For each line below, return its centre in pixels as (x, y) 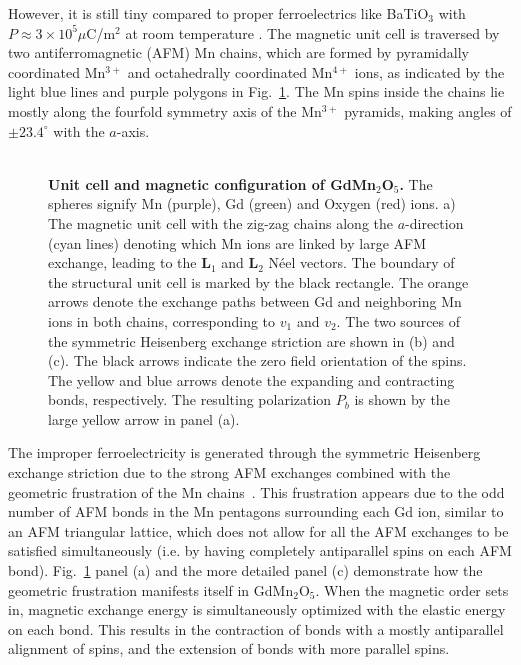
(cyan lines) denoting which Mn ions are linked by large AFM (237, 242)
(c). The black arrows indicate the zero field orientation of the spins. (257, 360)
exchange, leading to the (122, 262)
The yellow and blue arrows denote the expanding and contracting (251, 379)
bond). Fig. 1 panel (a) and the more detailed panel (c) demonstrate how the (245, 570)
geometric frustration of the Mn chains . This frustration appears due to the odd (256, 491)
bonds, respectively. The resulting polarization (190, 399)
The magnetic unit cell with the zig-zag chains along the (220, 222)
